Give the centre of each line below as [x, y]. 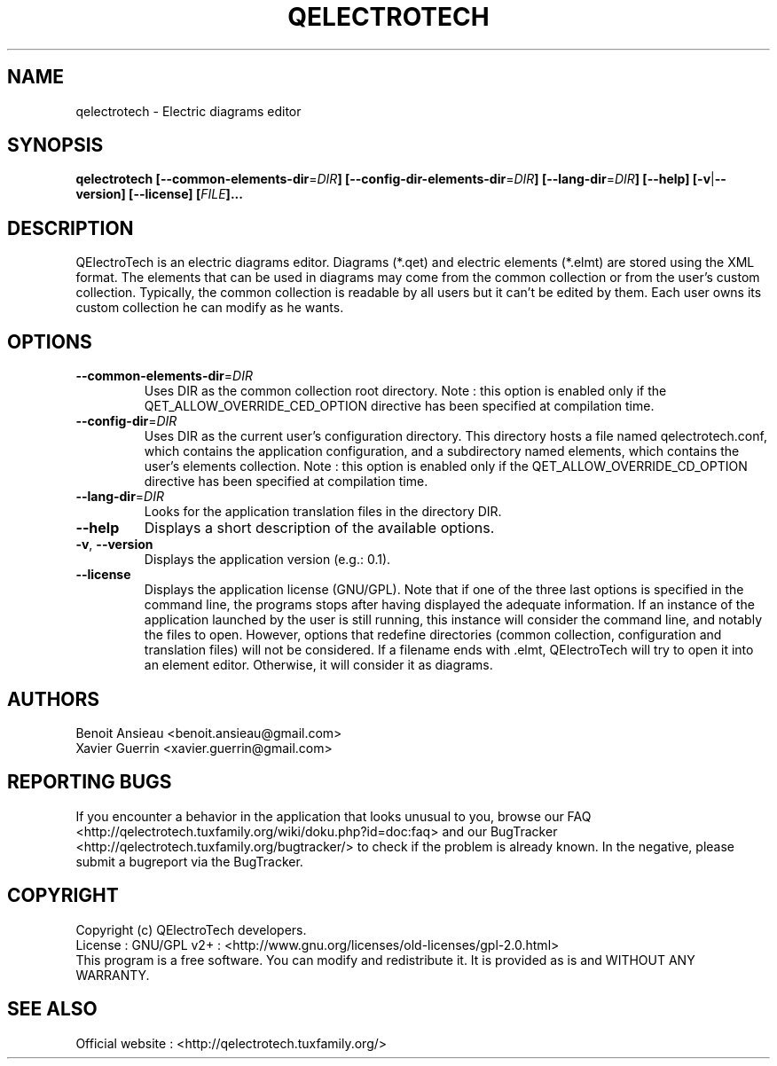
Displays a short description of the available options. [319, 528]
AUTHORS [54, 699]
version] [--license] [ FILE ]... [159, 194]
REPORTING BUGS [90, 782]
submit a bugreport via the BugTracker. [189, 861]
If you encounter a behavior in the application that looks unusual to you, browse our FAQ [334, 816]
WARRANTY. [113, 975]
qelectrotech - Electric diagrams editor [188, 111]
